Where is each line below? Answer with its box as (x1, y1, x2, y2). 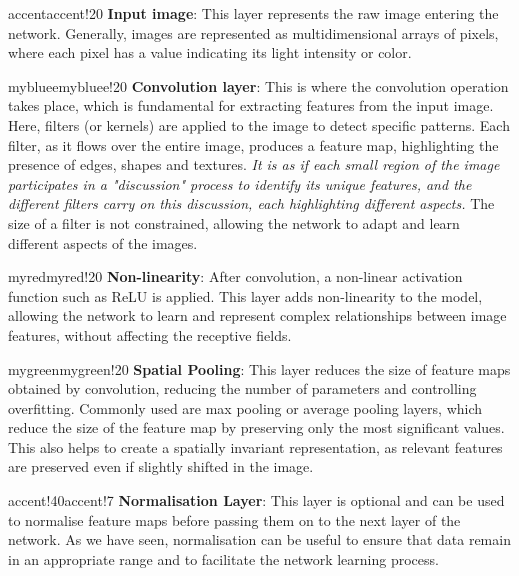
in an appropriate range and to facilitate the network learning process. (8, 548, 439, 569)
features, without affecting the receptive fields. (8, 324, 292, 345)
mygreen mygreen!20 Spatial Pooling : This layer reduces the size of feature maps (8, 358, 511, 379)
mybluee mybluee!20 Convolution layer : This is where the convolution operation (8, 75, 509, 96)
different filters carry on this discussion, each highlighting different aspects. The (8, 193, 495, 214)
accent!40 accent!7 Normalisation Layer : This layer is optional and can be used (8, 490, 505, 511)
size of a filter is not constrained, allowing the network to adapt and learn (8, 212, 460, 233)
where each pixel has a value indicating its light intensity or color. (8, 42, 412, 63)
